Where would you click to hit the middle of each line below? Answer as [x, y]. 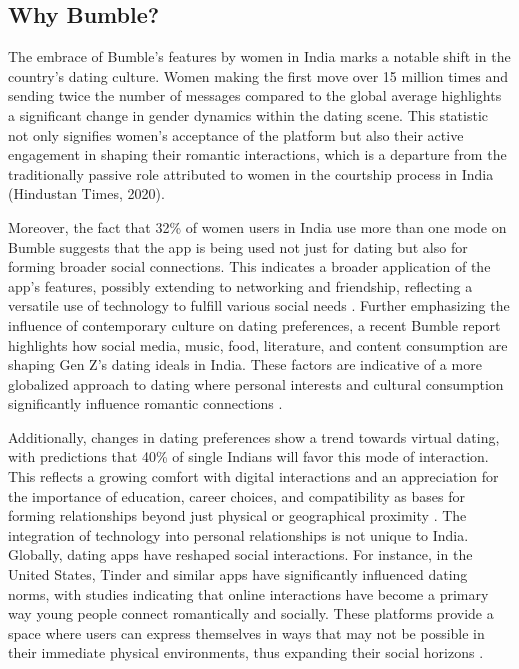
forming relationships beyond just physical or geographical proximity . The [237, 515]
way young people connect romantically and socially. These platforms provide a [251, 613]
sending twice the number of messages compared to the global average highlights [255, 95]
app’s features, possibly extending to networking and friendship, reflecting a [240, 285]
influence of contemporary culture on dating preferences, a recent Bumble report [254, 324]
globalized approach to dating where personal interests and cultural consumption [256, 383]
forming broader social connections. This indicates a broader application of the [249, 266]
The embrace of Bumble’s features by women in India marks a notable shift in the [259, 56]
